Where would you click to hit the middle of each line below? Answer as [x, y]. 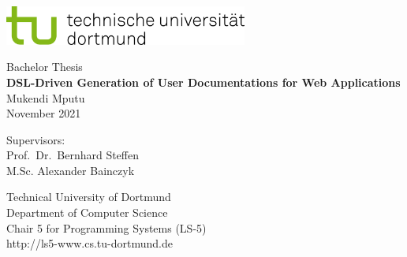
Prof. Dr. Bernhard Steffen [73, 155]
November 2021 [44, 113]
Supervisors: [36, 139]
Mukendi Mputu [46, 97]
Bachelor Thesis [45, 67]
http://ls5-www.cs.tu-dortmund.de [90, 243]
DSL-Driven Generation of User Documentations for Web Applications [203, 82]
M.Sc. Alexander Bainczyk [71, 170]
